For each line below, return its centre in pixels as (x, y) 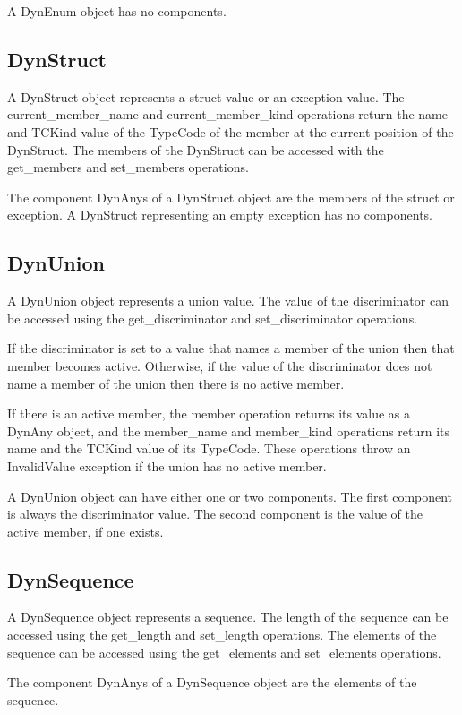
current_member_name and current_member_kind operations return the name (227, 114)
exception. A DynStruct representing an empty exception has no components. (220, 215)
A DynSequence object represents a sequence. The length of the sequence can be (228, 617)
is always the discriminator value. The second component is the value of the (215, 514)
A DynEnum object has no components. (117, 11)
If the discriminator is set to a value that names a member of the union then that (231, 348)
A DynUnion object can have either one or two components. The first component (230, 496)
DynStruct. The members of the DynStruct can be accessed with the (196, 149)
